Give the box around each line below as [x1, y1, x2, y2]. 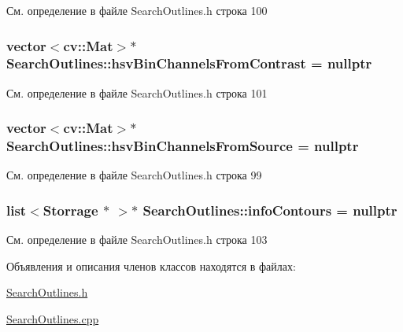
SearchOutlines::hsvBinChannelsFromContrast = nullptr [6, 53, 372, 73]
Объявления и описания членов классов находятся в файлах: [6, 257, 296, 274]
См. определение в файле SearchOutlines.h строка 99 [6, 167, 262, 183]
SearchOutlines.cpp [6, 311, 99, 327]
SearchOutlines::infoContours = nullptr [142, 200, 397, 219]
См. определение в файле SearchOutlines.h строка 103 [6, 231, 268, 248]
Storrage [43, 200, 98, 219]
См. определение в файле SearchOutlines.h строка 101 [6, 84, 268, 101]
